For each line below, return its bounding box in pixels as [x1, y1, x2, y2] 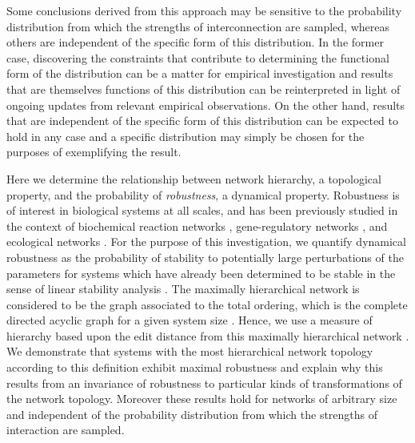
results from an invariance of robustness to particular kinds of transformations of [6, 374, 402, 391]
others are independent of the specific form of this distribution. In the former [6, 34, 384, 50]
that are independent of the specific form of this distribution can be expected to [6, 112, 398, 129]
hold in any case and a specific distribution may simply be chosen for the [6, 127, 365, 144]
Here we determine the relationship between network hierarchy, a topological [6, 170, 381, 187]
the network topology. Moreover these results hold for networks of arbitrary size [6, 390, 397, 407]
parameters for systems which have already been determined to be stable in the [6, 264, 396, 281]
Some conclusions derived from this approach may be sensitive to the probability [6, 2, 402, 18]
